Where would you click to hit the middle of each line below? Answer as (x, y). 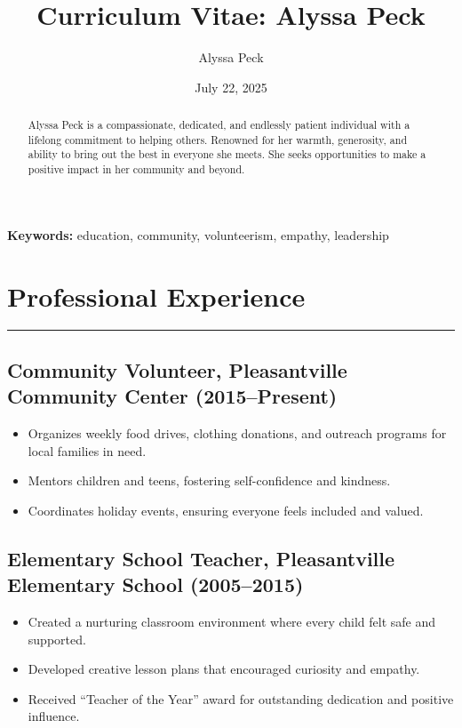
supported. (57, 639)
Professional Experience (156, 296)
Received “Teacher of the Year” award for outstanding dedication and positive (241, 698)
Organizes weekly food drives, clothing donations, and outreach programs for (237, 433)
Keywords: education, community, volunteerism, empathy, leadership (198, 234)
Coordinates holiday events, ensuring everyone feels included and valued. (226, 510)
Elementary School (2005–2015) (155, 584)
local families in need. (87, 450)
